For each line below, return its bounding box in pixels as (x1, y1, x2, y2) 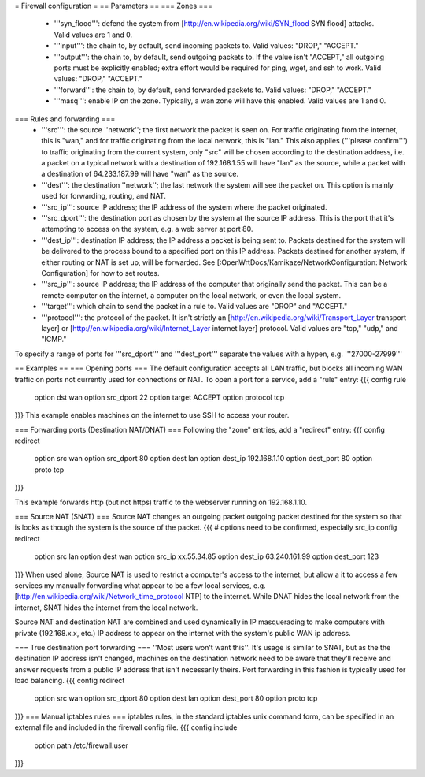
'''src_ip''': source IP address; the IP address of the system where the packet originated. (41, 202, 327, 212)
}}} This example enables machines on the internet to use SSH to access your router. (14, 411, 290, 420)
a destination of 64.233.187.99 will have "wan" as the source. (41, 169, 239, 179)
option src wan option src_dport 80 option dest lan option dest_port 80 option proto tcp (34, 693, 318, 703)
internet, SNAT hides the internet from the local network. (14, 603, 198, 612)
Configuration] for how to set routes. (41, 268, 160, 277)
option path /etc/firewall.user (34, 741, 129, 750)
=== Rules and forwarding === (14, 114, 116, 124)
